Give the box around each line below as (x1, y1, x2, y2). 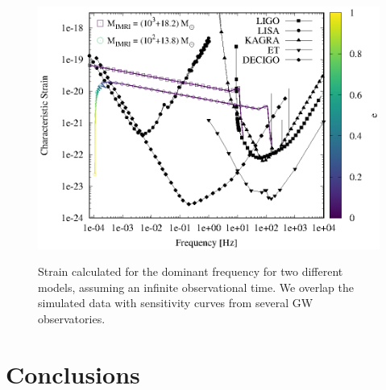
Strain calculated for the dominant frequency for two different (38, 263, 343, 280)
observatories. (38, 310, 106, 326)
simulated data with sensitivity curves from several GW (38, 294, 313, 311)
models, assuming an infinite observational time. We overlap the (38, 278, 354, 295)
